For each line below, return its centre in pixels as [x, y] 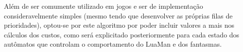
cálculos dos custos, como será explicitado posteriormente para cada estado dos [122, 34]
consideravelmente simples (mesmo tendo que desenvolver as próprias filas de [118, 15]
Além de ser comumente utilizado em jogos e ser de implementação [104, 6]
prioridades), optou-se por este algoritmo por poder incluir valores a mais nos [119, 25]
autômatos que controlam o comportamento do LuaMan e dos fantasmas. [113, 44]
